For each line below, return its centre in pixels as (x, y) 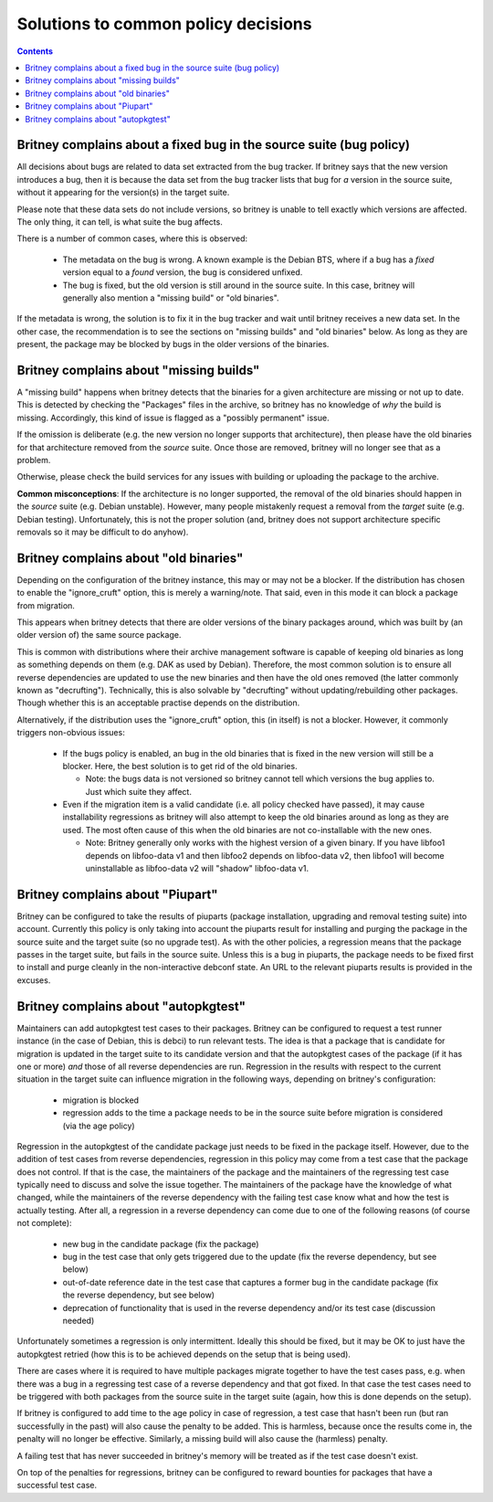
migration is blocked (101, 1100)
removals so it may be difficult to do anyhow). (103, 532)
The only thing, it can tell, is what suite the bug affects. (120, 222)
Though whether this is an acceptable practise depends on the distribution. (158, 703)
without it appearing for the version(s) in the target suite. (123, 193)
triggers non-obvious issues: (71, 733)
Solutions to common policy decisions (164, 24)
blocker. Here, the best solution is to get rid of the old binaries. (180, 766)
